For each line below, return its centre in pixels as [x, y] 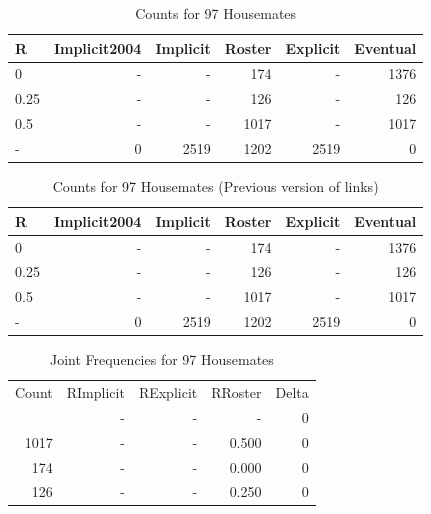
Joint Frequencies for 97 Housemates [161, 359]
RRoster [236, 391]
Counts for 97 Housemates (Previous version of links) [215, 186]
